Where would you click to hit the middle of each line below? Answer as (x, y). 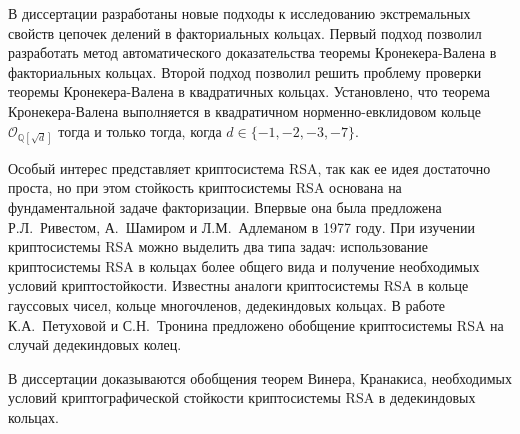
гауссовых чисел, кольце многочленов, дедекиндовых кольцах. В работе (227, 304)
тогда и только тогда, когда (140, 130)
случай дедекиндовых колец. (95, 344)
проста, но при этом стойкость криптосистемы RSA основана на (205, 187)
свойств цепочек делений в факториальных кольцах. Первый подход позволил (245, 32)
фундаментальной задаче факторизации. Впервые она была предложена (225, 206)
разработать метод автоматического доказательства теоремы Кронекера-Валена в (252, 52)
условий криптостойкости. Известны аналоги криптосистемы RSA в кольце (238, 285)
